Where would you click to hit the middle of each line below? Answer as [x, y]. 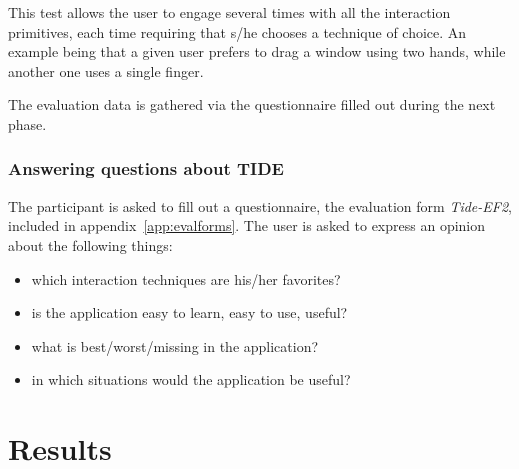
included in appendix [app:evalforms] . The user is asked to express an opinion [247, 225]
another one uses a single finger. [106, 70]
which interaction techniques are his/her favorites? [186, 278]
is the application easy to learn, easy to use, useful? [189, 312]
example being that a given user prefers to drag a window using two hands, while [257, 51]
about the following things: [90, 244]
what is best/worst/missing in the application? [175, 345]
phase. [27, 123]
